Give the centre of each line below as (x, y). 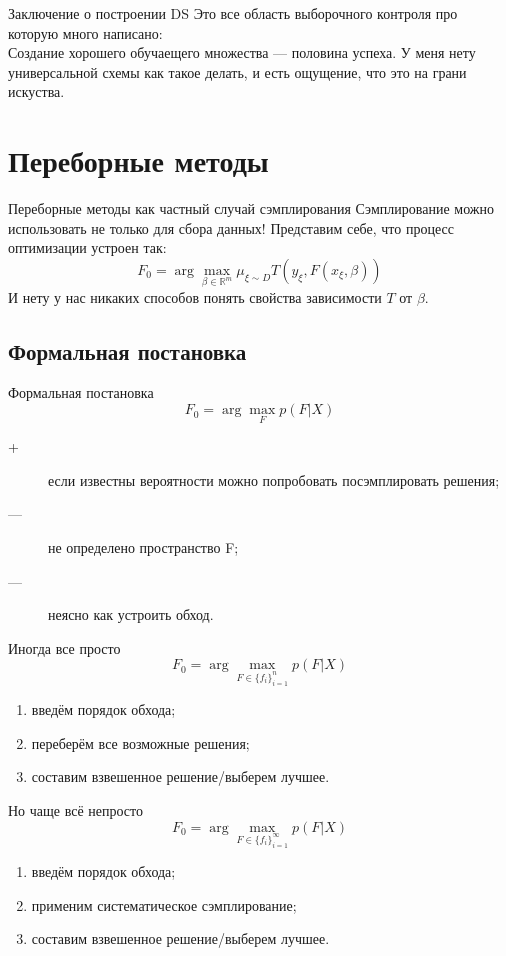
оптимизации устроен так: (87, 247)
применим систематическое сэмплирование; (164, 904)
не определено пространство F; (143, 547)
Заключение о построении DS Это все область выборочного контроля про (233, 13)
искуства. (36, 91)
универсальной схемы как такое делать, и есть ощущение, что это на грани (237, 71)
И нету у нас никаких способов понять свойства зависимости (195, 296)
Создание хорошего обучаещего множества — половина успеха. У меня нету (242, 52)
